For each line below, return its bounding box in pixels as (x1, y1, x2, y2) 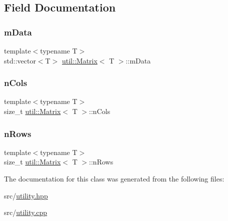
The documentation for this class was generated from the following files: (4, 173, 224, 183)
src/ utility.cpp (4, 207, 47, 217)
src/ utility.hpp (4, 190, 48, 200)
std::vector (4, 55, 36, 65)
